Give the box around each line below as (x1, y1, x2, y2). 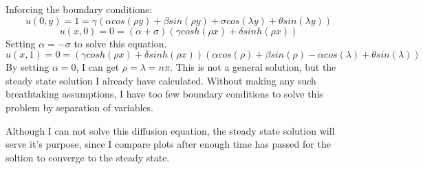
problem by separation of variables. (6, 100, 153, 114)
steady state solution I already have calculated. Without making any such (6, 73, 316, 87)
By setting (6, 60, 50, 74)
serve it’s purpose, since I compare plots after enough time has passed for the (6, 137, 331, 151)
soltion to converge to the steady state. (6, 150, 170, 164)
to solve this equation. (74, 36, 167, 50)
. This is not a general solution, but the (169, 60, 336, 74)
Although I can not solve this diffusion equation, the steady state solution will (6, 123, 335, 137)
